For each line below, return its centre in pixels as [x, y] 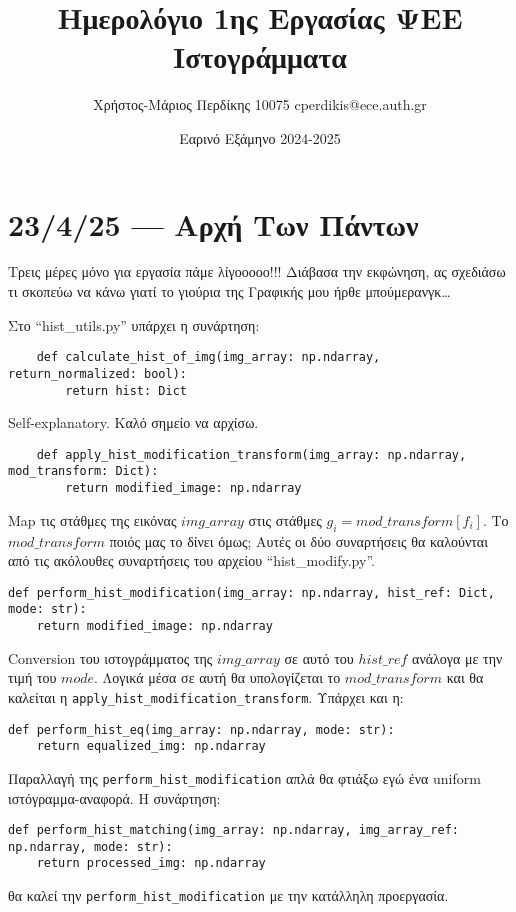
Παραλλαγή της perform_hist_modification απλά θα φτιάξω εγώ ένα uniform [244, 777]
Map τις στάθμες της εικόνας [92, 519]
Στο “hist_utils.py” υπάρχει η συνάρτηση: [134, 324]
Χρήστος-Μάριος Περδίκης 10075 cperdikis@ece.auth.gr [260, 104]
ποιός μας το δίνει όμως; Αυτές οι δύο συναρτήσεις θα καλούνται [298, 540]
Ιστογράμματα [260, 56]
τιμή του [32, 677]
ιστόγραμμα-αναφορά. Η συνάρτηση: [114, 797]
